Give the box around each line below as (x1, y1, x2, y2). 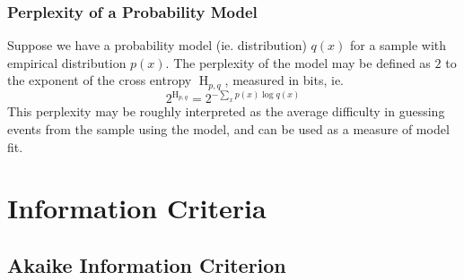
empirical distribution (7, 53, 127, 72)
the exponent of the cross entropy (7, 71, 192, 89)
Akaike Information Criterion (7, 250, 286, 278)
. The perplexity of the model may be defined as (165, 53, 431, 72)
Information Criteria (7, 190, 267, 226)
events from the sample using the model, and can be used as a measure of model (7, 119, 450, 138)
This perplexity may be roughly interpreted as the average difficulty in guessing (7, 102, 445, 121)
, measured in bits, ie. (224, 71, 344, 89)
